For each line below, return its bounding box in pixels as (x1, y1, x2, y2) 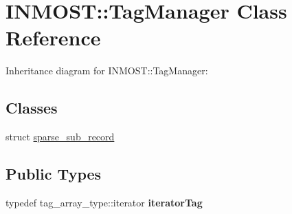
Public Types (5, 163, 102, 184)
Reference (5, 23, 101, 52)
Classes (5, 97, 58, 118)
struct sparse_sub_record (5, 129, 115, 144)
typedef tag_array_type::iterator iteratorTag (5, 195, 203, 209)
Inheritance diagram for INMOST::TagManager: (5, 63, 208, 78)
